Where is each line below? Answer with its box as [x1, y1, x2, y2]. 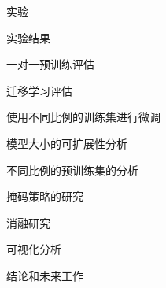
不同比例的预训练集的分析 [6, 161, 138, 178]
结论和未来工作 [6, 267, 83, 283]
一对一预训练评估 [6, 56, 94, 72]
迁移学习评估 [6, 82, 72, 98]
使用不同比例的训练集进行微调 [6, 109, 160, 125]
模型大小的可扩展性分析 [6, 135, 127, 151]
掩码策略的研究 [6, 188, 83, 205]
